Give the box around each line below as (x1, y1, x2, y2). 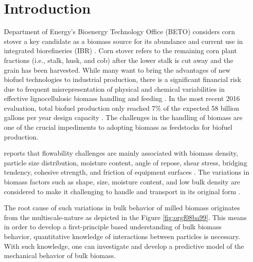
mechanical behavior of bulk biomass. (4, 250, 116, 261)
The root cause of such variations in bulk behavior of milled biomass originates (4, 202, 240, 213)
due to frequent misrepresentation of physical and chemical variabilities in (4, 83, 225, 94)
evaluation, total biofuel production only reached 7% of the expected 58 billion (4, 102, 239, 113)
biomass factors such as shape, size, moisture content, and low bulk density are (4, 177, 240, 187)
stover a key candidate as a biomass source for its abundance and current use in (4, 36, 243, 46)
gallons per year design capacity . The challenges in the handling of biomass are (4, 112, 243, 122)
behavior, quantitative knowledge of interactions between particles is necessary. (4, 231, 240, 241)
